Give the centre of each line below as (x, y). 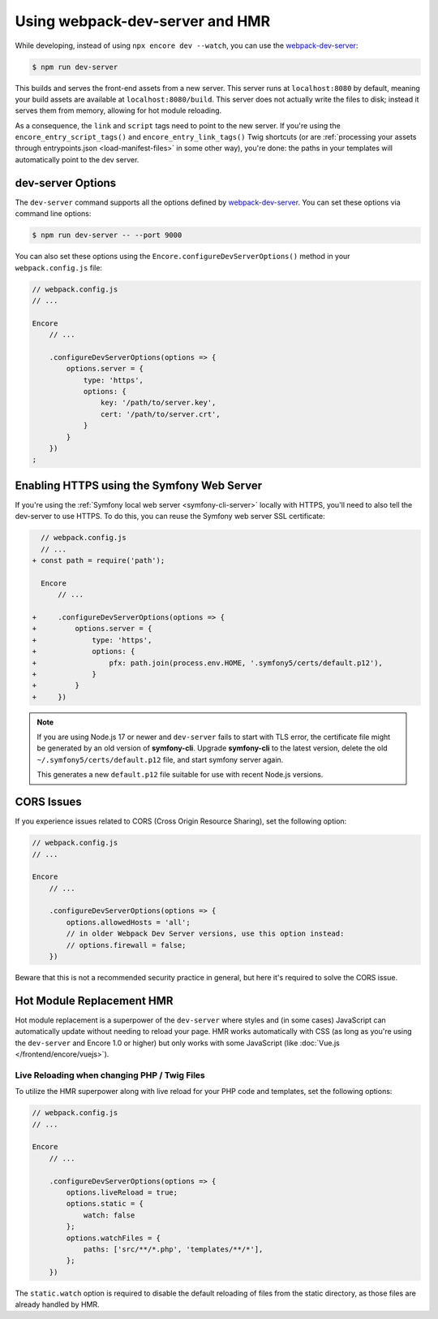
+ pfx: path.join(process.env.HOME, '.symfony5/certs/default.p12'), (207, 663)
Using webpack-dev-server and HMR (143, 21)
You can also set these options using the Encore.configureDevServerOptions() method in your (182, 257)
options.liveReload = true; (122, 1192)
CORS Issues (48, 802)
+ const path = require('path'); (99, 561)
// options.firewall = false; (126, 945)
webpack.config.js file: (59, 267)
